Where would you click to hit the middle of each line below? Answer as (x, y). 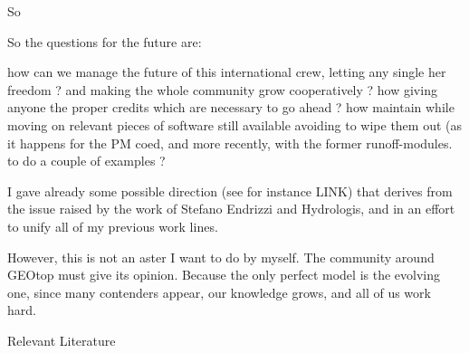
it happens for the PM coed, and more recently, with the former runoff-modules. (230, 143)
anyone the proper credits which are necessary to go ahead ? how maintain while (231, 107)
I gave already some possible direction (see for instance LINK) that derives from (230, 191)
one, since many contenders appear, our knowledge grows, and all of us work (219, 292)
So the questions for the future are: (105, 41)
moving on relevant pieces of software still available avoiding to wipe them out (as (235, 124)
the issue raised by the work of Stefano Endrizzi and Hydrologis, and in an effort (231, 209)
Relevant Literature (62, 340)
